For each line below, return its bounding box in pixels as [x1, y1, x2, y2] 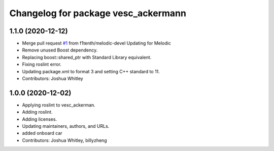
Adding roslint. [22, 109, 53, 115]
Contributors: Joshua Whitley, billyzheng [22, 137, 107, 143]
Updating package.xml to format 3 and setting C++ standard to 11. [22, 68, 160, 74]
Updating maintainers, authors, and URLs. [22, 123, 110, 129]
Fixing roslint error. [22, 61, 62, 68]
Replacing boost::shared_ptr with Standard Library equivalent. [22, 54, 152, 60]
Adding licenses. [22, 116, 57, 122]
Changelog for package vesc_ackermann [9, 8, 186, 19]
